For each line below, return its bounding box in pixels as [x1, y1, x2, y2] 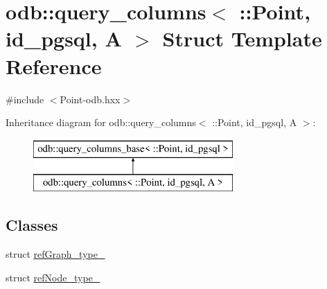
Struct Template [162, 24, 322, 53]
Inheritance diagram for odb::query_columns [6, 115, 196, 130]
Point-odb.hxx [60, 91, 121, 106]
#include [6, 91, 44, 106]
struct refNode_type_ [6, 270, 100, 284]
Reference [6, 51, 102, 80]
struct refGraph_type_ [6, 247, 105, 261]
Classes [6, 214, 58, 236]
